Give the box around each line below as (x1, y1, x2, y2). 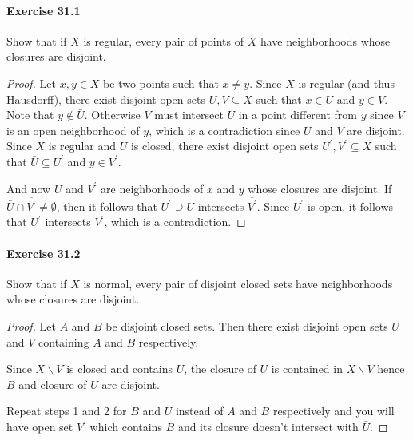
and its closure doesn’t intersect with (177, 418, 359, 434)
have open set (6, 418, 73, 434)
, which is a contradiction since (149, 121, 300, 138)
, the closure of (184, 360, 256, 377)
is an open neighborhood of (6, 121, 140, 138)
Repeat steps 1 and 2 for (6, 402, 127, 419)
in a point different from (238, 106, 357, 123)
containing (38, 333, 89, 350)
